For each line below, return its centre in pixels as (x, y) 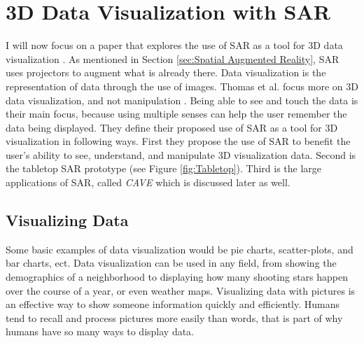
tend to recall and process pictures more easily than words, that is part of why (174, 317)
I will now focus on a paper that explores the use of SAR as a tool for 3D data (174, 45)
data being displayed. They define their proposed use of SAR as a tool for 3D (172, 127)
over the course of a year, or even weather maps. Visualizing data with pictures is (181, 290)
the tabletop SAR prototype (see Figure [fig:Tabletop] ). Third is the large (164, 168)
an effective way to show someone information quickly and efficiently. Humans (173, 304)
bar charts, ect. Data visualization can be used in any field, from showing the (171, 263)
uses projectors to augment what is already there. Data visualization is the (166, 72)
